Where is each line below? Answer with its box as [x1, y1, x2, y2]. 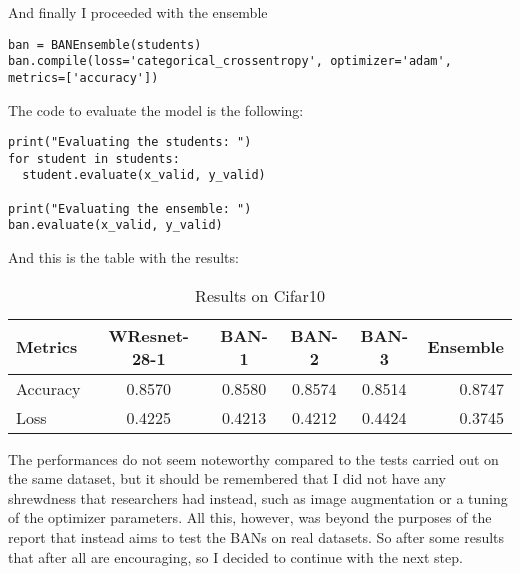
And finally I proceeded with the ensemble [8, 2, 268, 22]
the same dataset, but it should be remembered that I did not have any [8, 468, 446, 489]
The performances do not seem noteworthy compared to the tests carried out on [8, 448, 499, 469]
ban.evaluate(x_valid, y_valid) [8, 218, 223, 233]
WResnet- [108, 323, 189, 347]
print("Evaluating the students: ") [8, 135, 252, 150]
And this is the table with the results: [8, 247, 239, 268]
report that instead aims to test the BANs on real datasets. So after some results [8, 527, 505, 548]
